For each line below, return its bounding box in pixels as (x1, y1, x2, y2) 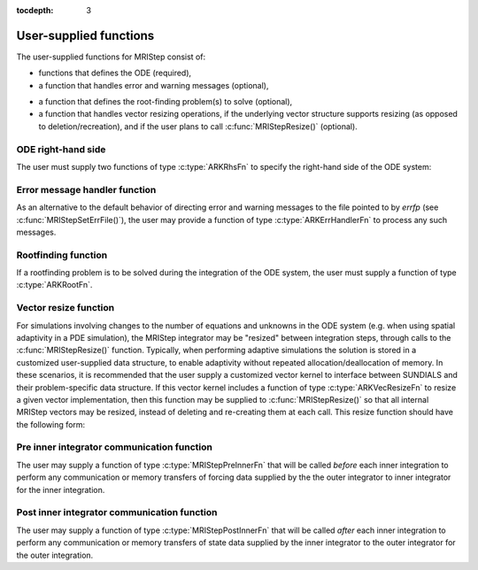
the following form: (16, 419, 86, 429)
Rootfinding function (16, 249, 108, 261)
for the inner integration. (16, 484, 105, 495)
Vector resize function (16, 302, 115, 314)
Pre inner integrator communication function (16, 441, 212, 453)
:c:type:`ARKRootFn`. (16, 280, 93, 290)
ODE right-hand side (16, 142, 106, 155)
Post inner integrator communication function (16, 506, 218, 519)
